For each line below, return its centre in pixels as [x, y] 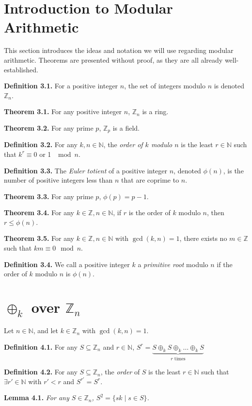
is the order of [150, 212]
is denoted [229, 86]
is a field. [126, 127]
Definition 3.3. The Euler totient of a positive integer [86, 170]
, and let [46, 330]
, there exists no [203, 238]
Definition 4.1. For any [41, 347]
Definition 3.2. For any [41, 144]
